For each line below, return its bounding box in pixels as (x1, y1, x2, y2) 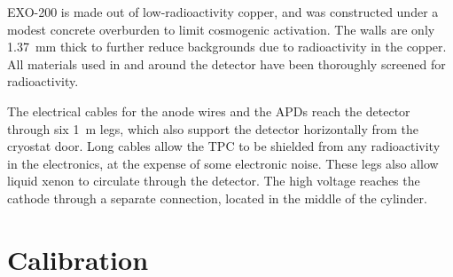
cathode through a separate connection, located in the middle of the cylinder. (7, 188, 427, 207)
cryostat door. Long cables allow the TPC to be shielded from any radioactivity (7, 137, 441, 155)
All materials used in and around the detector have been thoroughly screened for (7, 54, 446, 73)
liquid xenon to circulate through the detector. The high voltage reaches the (7, 171, 420, 190)
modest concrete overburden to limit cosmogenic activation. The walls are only (7, 20, 435, 38)
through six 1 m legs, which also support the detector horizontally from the (7, 119, 419, 138)
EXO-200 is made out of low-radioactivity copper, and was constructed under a (7, 3, 439, 20)
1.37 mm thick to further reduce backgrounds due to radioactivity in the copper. (7, 37, 447, 56)
